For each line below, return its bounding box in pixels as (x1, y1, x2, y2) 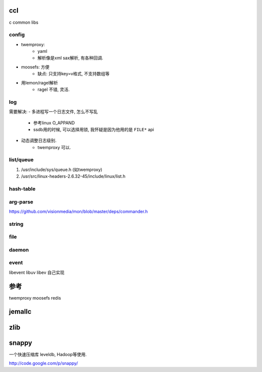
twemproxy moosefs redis (9, 295, 61, 301)
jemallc (9, 307, 32, 316)
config (9, 32, 25, 38)
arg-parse (9, 198, 33, 205)
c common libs (9, 19, 39, 25)
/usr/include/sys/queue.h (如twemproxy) (21, 167, 102, 172)
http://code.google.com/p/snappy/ (9, 360, 78, 366)
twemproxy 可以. (37, 144, 71, 150)
